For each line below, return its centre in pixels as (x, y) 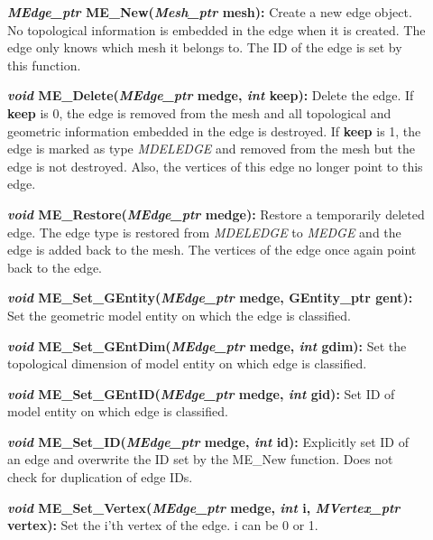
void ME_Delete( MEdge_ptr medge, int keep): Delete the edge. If (211, 95)
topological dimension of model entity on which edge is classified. (187, 363)
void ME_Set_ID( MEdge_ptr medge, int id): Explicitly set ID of (208, 441)
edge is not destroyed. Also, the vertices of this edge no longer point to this (215, 166)
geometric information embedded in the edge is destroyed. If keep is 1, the (214, 130)
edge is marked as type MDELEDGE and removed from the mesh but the (211, 149)
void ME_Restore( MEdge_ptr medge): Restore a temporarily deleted (216, 214)
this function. (44, 65)
